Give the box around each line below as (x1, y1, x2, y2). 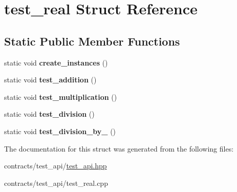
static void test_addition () (4, 74, 97, 85)
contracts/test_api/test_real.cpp (4, 177, 108, 188)
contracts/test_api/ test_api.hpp (4, 160, 107, 171)
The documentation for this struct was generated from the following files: (4, 143, 234, 154)
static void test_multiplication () (4, 91, 117, 102)
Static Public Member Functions (4, 33, 180, 49)
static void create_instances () (4, 57, 108, 68)
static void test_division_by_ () (4, 125, 116, 136)
